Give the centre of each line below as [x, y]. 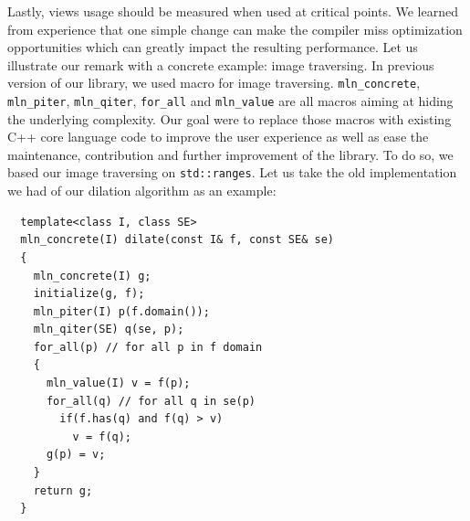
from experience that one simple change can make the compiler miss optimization [235, 29]
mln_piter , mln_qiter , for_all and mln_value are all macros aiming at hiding [230, 101]
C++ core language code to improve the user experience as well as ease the [218, 137]
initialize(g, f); [89, 294]
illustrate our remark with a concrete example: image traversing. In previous [221, 64]
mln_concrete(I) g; [92, 276]
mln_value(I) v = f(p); [118, 383]
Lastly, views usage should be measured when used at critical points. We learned [233, 11]
